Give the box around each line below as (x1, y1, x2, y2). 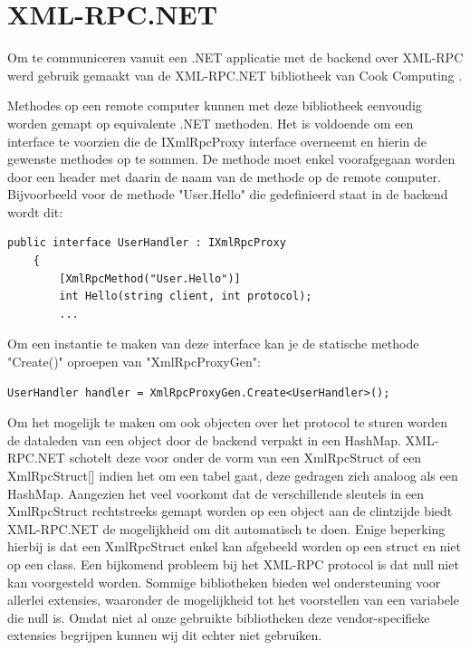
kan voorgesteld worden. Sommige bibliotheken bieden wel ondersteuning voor (7, 572, 441, 591)
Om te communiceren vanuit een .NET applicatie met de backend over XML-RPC (7, 48, 464, 67)
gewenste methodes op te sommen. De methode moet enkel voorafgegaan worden (7, 149, 456, 168)
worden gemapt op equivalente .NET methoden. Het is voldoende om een (7, 113, 414, 132)
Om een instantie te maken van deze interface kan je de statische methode (7, 334, 419, 353)
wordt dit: (7, 202, 63, 221)
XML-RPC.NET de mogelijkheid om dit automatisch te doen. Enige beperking (7, 519, 446, 538)
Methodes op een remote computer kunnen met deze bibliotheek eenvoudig (7, 96, 422, 115)
